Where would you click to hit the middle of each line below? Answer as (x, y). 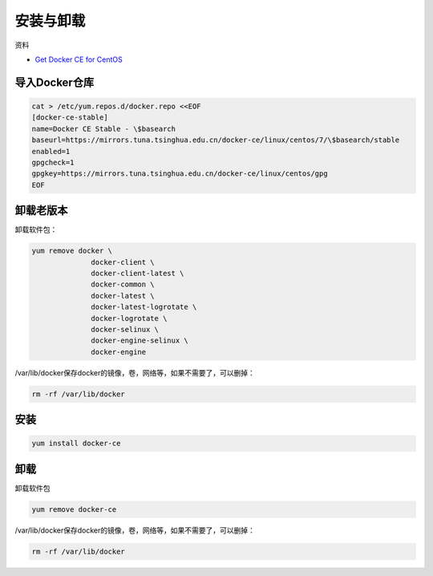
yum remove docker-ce (74, 509)
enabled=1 (51, 151)
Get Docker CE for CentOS (79, 59)
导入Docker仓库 (55, 82)
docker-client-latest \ (138, 273)
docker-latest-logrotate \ (144, 307)
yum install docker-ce (76, 444)
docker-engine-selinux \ (140, 341)
